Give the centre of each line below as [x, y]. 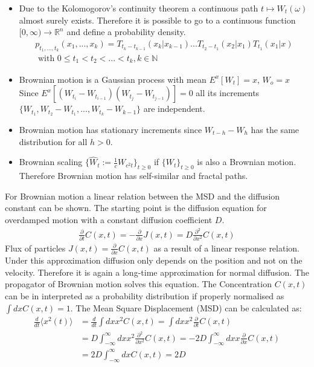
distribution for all [53, 141]
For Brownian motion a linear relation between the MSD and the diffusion [143, 196]
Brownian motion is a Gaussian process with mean [113, 79]
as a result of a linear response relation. [226, 248]
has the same [275, 129]
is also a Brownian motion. [247, 162]
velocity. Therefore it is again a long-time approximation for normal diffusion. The [157, 272]
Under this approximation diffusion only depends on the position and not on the [154, 260]
